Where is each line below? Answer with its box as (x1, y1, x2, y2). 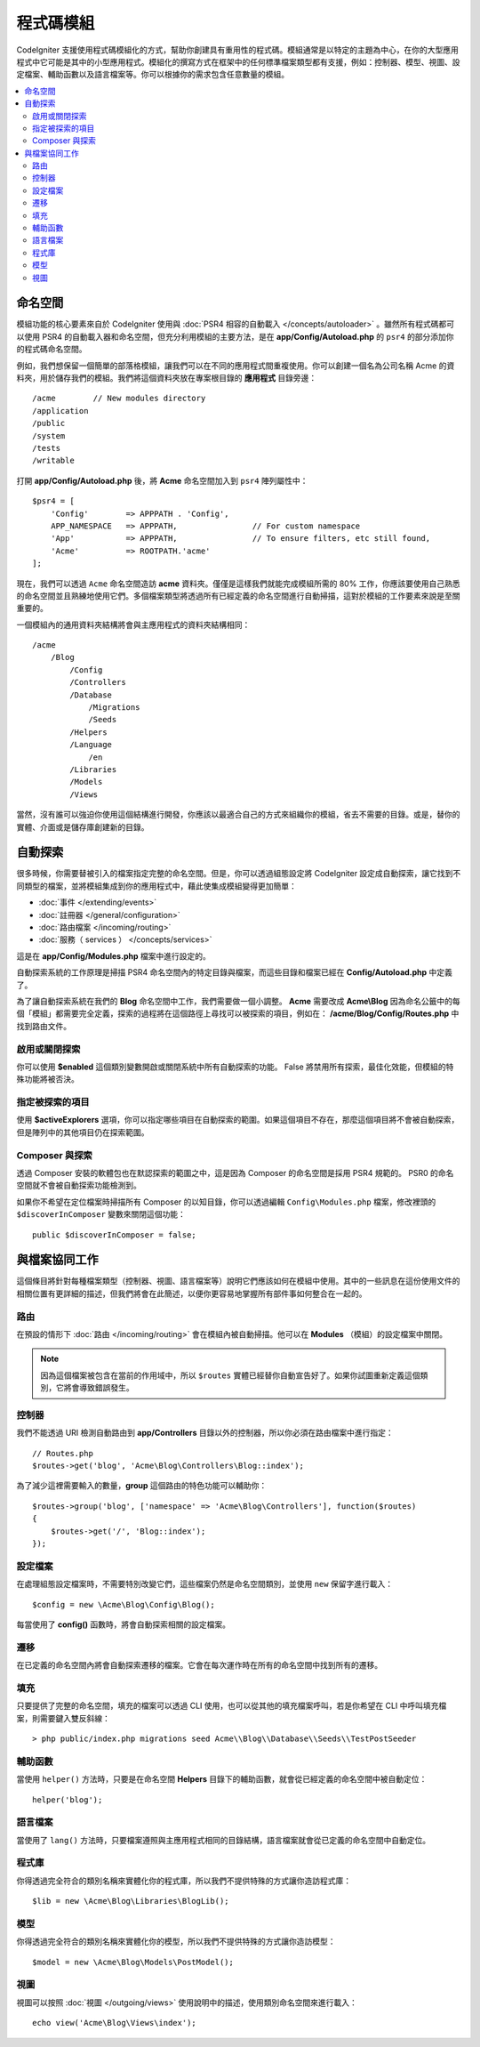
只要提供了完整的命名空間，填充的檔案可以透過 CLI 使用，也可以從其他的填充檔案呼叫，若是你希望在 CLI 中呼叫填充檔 (16, 1700, 447, 1712)
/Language (69, 739, 113, 750)
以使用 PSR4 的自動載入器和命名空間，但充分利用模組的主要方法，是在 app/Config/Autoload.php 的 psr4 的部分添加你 (16, 331, 454, 342)
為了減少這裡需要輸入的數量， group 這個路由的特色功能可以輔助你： (16, 1480, 268, 1491)
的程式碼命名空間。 (16, 343, 87, 355)
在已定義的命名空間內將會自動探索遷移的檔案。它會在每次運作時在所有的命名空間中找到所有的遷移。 (16, 1660, 382, 1671)
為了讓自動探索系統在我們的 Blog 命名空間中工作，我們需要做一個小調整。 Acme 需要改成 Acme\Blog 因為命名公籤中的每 (16, 995, 461, 1006)
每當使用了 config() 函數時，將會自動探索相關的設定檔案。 (16, 1619, 231, 1630)
